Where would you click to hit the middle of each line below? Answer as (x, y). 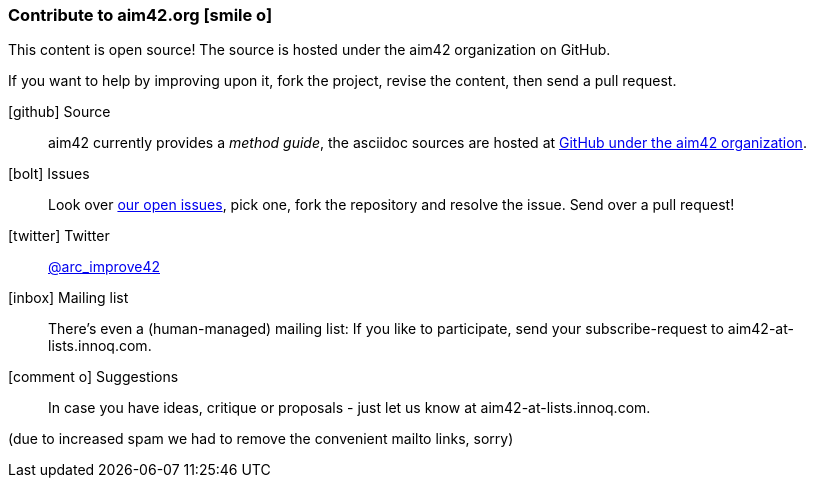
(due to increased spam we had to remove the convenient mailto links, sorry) (261, 439)
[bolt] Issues (49, 174)
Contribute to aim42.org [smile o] (140, 15)
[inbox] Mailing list (68, 298)
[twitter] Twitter (59, 236)
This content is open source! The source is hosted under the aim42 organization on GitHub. (309, 50)
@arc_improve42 (104, 267)
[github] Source (59, 112)
